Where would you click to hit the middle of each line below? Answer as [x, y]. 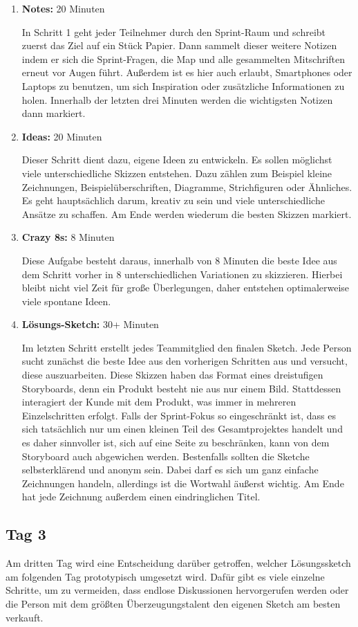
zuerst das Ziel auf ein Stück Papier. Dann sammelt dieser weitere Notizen [179, 45]
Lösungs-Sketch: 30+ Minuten [90, 324]
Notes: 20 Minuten [63, 8]
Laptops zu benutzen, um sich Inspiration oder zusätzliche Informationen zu [183, 85]
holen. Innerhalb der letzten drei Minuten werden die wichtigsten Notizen [177, 99]
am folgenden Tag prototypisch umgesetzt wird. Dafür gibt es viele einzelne [165, 576]
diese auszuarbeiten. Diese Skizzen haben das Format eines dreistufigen [172, 375]
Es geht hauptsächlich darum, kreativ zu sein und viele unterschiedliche [173, 200]
